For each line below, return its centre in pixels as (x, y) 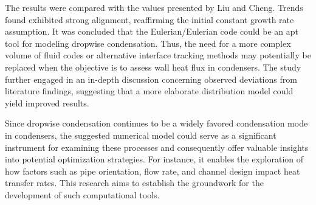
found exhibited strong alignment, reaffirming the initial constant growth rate (149, 19)
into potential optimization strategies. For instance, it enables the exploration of (154, 159)
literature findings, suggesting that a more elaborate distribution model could (149, 91)
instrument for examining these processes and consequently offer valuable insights (157, 147)
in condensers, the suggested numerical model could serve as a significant (141, 135)
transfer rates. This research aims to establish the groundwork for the (134, 183)
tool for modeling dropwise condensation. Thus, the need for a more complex (148, 43)
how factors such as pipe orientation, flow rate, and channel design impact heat (153, 171)
